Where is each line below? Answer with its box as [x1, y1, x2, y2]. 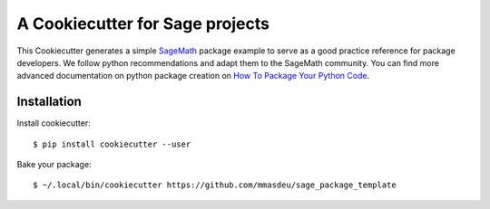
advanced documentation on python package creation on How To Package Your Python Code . [16, 71, 370, 81]
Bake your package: [16, 159, 92, 170]
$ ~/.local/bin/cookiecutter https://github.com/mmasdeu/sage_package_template [33, 180, 397, 190]
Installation [16, 94, 82, 109]
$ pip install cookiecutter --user [33, 138, 191, 149]
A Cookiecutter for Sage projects [16, 14, 270, 33]
